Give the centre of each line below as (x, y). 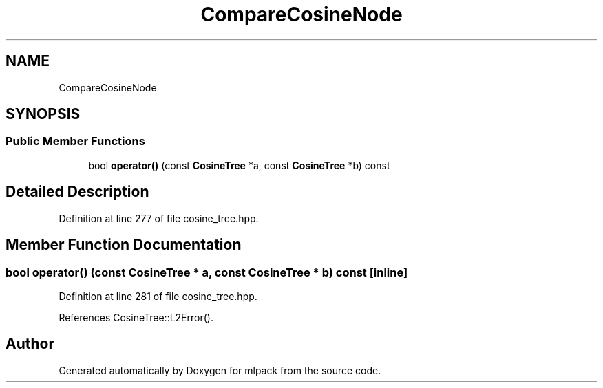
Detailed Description (77, 192)
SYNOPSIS (43, 114)
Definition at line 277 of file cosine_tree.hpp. (159, 218)
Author (30, 344)
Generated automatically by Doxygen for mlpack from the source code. (220, 370)
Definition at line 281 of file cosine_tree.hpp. (158, 296)
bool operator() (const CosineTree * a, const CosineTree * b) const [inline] (207, 272)
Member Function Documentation (124, 245)
